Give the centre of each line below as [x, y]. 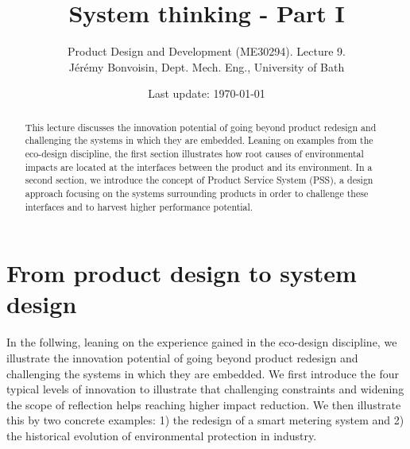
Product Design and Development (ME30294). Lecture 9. [207, 51]
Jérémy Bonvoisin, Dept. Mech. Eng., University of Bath [207, 66]
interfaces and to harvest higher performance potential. [139, 206]
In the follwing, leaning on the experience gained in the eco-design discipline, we [202, 342]
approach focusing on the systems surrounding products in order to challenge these [197, 193]
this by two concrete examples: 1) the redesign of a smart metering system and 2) [205, 420]
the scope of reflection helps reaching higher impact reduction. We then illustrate [204, 404]
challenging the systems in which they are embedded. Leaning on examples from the [199, 140]
